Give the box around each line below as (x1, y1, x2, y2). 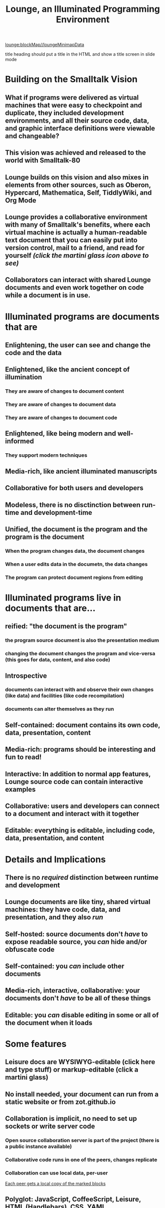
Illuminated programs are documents (5, 311, 160, 322)
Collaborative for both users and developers (5, 484, 144, 492)
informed (5, 437, 34, 445)
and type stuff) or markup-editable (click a (5, 1066, 139, 1074)
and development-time (20, 508, 93, 517)
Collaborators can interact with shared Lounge (5, 276, 151, 284)
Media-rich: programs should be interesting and (5, 745, 156, 754)
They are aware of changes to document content (5, 388, 124, 395)
